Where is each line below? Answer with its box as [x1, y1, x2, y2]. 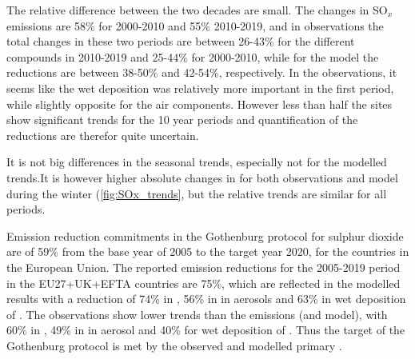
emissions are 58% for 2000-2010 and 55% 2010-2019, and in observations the [6, 17, 384, 34]
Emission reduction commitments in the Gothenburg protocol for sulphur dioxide [6, 227, 404, 244]
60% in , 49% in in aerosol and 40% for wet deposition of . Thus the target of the [6, 321, 405, 338]
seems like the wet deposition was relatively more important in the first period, [6, 79, 394, 96]
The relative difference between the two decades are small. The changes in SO [6, 2, 388, 18]
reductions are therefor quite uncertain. [6, 126, 199, 143]
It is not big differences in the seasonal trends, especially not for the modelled [6, 154, 387, 170]
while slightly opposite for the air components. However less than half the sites [6, 95, 393, 112]
